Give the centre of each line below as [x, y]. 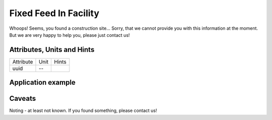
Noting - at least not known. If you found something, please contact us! [83, 110]
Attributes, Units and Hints [52, 50]
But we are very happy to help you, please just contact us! [70, 35]
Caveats [23, 99]
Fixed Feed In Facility [54, 13]
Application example [42, 82]
